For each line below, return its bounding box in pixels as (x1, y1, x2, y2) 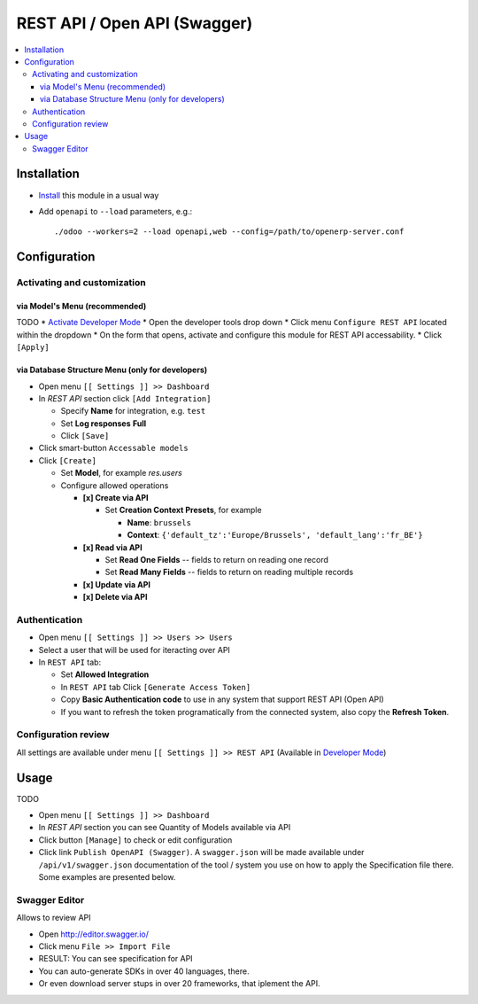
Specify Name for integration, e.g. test (60, 406, 206, 416)
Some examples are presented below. (38, 872, 176, 883)
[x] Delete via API (82, 592, 148, 603)
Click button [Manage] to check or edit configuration (38, 834, 233, 845)
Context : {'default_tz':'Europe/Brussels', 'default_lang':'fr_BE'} (127, 530, 424, 541)
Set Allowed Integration (60, 669, 150, 680)
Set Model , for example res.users (60, 468, 183, 479)
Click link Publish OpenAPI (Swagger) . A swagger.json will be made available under (38, 847, 365, 858)
